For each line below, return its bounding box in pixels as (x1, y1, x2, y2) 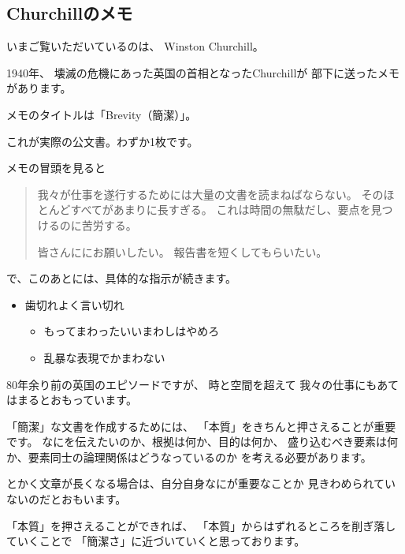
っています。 (72, 391, 137, 408)
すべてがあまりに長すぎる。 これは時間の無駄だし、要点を (70, 201, 371, 218)
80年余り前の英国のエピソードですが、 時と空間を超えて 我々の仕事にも (6, 376, 377, 392)
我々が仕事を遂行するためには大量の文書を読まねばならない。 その (37, 185, 384, 202)
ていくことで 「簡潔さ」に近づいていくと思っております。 (6, 533, 306, 549)
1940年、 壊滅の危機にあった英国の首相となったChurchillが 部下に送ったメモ (6, 64, 399, 80)
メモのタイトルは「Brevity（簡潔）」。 (6, 106, 197, 122)
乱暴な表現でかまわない (43, 349, 165, 365)
